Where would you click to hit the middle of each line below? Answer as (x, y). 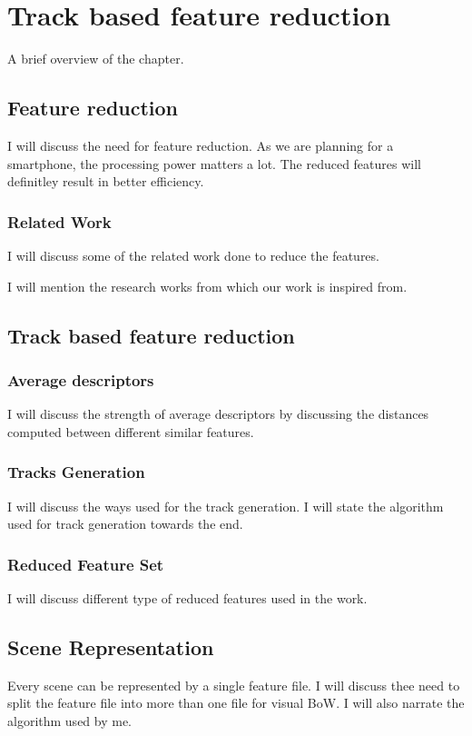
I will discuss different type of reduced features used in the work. (187, 597)
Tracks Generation (76, 472)
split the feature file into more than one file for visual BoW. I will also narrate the (236, 703)
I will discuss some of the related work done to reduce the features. (193, 255)
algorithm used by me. (70, 720)
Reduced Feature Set (86, 564)
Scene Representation (111, 646)
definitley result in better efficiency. (106, 181)
